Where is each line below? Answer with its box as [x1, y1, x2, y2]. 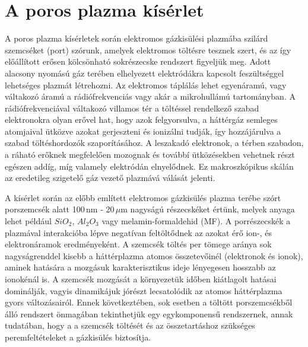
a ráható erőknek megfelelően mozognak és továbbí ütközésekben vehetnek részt [5, 148, 295, 161]
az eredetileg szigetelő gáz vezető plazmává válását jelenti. [5, 171, 215, 184]
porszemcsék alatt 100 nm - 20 [5, 203, 115, 215]
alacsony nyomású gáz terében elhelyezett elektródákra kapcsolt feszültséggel [5, 66, 284, 79]
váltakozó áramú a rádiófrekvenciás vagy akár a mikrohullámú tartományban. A [5, 90, 296, 103]
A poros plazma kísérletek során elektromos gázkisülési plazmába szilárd [5, 32, 268, 44]
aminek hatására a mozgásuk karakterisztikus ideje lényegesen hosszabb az [5, 261, 276, 273]
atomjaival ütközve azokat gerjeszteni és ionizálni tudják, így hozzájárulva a [5, 125, 281, 137]
